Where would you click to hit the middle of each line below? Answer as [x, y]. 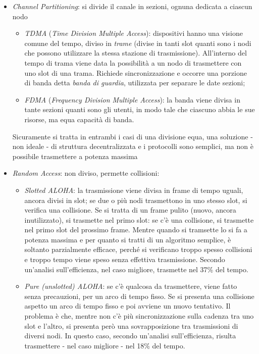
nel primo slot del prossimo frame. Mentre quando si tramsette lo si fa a [136, 230]
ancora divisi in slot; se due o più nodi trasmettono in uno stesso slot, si [136, 200]
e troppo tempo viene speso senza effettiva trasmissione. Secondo [125, 259]
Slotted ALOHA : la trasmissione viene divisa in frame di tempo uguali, [134, 190]
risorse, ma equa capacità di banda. [79, 119]
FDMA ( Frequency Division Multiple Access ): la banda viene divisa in [132, 99]
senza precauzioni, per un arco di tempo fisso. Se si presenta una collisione [139, 296]
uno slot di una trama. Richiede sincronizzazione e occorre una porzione [136, 72]
